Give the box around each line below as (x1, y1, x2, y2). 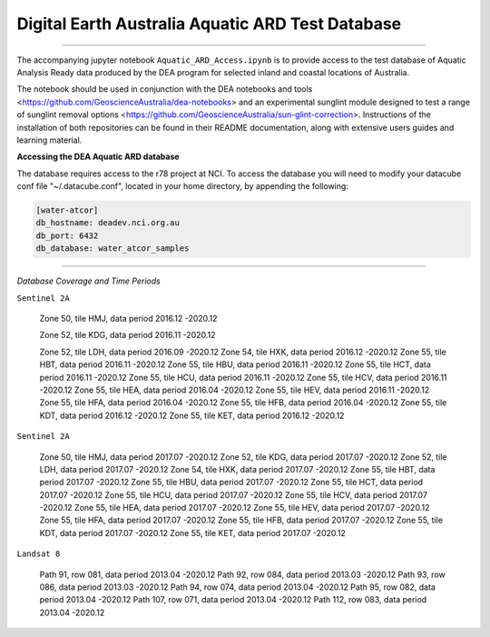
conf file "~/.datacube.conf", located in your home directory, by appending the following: (16, 181, 349, 192)
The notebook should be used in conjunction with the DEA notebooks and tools (16, 84, 313, 95)
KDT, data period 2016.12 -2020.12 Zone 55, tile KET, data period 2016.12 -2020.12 (39, 410, 345, 421)
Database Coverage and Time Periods (16, 275, 161, 286)
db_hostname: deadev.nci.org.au (35, 218, 181, 228)
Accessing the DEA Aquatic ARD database (16, 151, 181, 163)
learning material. (16, 134, 83, 145)
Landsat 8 (16, 549, 61, 559)
